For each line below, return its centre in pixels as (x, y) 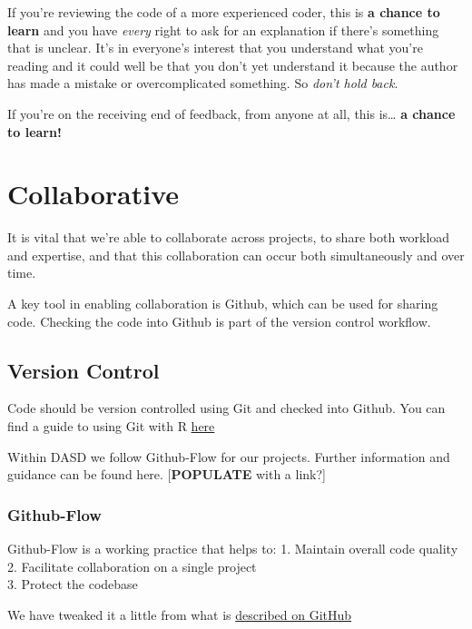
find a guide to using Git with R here (111, 426)
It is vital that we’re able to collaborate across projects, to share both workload (229, 237)
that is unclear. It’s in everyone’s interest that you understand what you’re (215, 48)
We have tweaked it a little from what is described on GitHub (180, 614)
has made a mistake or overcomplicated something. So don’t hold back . (203, 83)
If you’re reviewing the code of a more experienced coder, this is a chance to (224, 12)
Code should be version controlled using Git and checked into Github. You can (226, 408)
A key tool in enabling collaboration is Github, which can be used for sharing (223, 304)
